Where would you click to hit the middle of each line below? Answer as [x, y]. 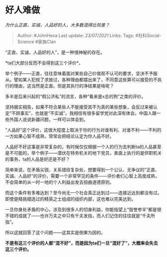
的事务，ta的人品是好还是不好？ [38, 159]
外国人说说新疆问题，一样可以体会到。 [48, 119]
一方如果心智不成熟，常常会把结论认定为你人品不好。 [60, 136]
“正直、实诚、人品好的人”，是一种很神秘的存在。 [55, 52]
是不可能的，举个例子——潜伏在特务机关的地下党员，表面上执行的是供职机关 [83, 153]
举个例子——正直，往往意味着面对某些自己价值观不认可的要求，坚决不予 [79, 73]
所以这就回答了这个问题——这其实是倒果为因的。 [55, 232]
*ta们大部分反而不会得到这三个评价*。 [44, 63]
